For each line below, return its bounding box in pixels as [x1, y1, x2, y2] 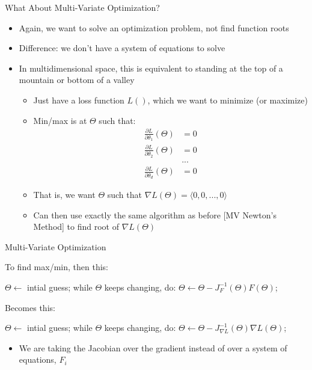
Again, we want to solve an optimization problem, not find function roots [19, 21, 289, 34]
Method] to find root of [33, 220, 120, 233]
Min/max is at [33, 114, 87, 126]
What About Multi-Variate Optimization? [5, 1, 160, 13]
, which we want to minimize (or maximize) [147, 93, 308, 106]
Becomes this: [5, 301, 55, 313]
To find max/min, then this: [5, 261, 108, 273]
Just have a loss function [33, 93, 124, 106]
